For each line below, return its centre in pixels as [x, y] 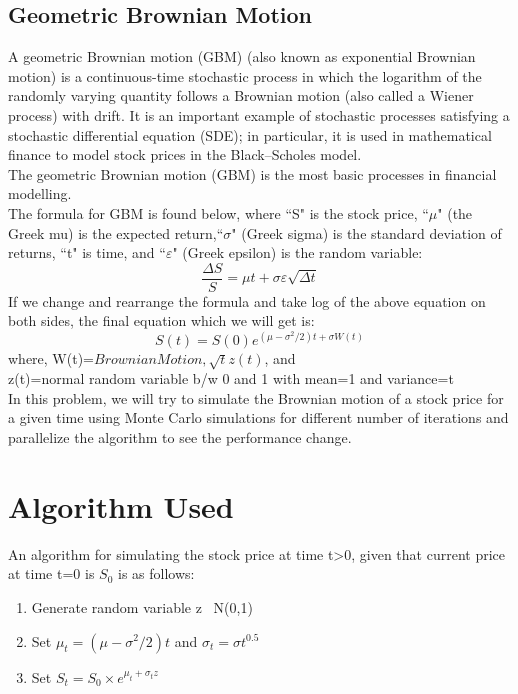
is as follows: [156, 573]
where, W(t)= [51, 358]
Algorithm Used [121, 505]
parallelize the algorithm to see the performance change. [180, 437]
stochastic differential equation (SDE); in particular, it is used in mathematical [250, 134]
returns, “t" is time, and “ [87, 252]
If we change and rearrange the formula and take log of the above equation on [247, 300]
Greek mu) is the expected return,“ [116, 232]
